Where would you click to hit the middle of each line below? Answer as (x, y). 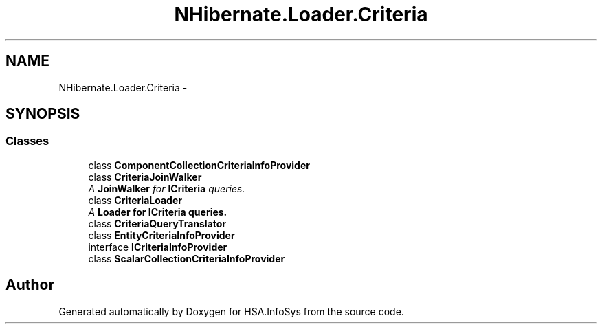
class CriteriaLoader (135, 200)
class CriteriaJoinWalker (145, 177)
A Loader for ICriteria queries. (158, 212)
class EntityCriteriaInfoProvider (161, 235)
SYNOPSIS (43, 114)
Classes (27, 141)
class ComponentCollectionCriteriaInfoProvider (199, 165)
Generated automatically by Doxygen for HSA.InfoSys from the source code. (231, 311)
